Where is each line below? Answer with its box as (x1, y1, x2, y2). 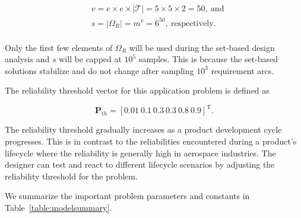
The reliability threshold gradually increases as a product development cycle (5, 123, 282, 136)
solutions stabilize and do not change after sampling (5, 64, 194, 76)
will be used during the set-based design (129, 41, 275, 53)
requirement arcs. (211, 64, 274, 76)
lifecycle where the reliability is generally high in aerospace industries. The (5, 146, 276, 159)
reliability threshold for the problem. (5, 169, 138, 182)
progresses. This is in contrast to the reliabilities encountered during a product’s (5, 135, 297, 148)
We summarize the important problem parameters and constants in (5, 190, 250, 202)
